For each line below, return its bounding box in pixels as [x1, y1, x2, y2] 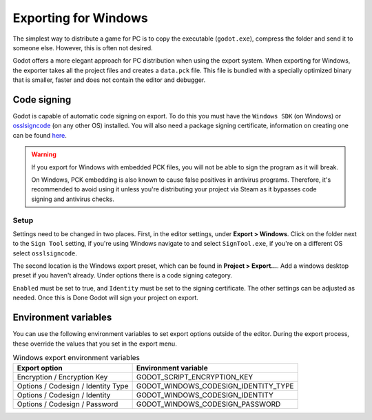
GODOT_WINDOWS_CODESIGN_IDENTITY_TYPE [136, 381, 294, 391]
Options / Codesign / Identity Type [17, 381, 129, 391]
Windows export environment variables [12, 353, 141, 363]
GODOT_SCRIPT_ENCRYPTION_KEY [136, 372, 254, 382]
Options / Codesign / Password [17, 399, 118, 409]
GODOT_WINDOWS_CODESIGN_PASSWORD [136, 399, 281, 409]
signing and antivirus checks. [31, 195, 115, 203]
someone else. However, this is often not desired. [12, 43, 153, 52]
